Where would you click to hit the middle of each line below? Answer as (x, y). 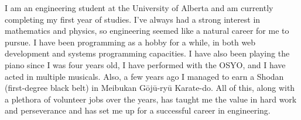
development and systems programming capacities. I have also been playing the (147, 53)
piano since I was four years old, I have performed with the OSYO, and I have (145, 64)
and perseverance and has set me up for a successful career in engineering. (138, 110)
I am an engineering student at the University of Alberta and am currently (139, 8)
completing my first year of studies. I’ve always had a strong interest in (133, 19)
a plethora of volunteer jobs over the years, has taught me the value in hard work (151, 99)
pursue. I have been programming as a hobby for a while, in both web (130, 42)
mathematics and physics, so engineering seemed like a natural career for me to (147, 31)
